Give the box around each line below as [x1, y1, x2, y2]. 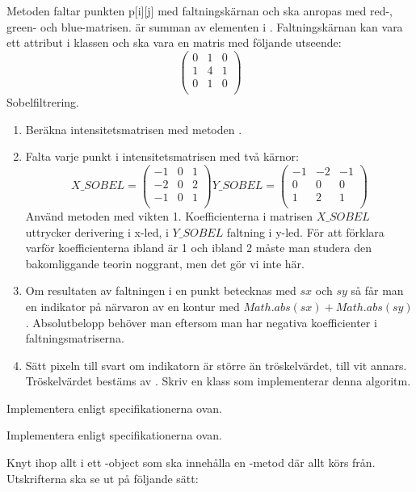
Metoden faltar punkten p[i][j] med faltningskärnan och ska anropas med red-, [6, 2, 393, 19]
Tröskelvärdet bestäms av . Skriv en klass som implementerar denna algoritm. [25, 372, 411, 389]
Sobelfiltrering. [6, 93, 79, 110]
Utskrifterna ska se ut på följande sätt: [6, 469, 199, 486]
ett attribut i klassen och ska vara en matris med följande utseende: [6, 34, 342, 51]
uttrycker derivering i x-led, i [25, 223, 169, 240]
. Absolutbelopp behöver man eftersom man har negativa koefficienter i [25, 313, 377, 330]
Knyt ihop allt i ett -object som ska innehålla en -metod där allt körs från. [6, 454, 376, 471]
